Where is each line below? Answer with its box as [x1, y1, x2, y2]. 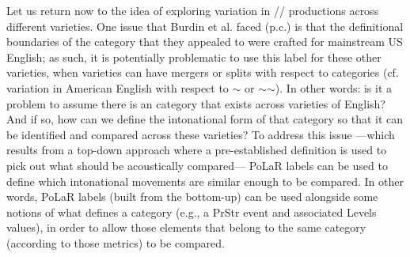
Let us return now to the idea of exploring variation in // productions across [6, 2, 379, 18]
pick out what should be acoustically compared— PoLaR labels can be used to [6, 157, 388, 173]
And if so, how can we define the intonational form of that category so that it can [6, 111, 404, 127]
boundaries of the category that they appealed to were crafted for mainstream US [6, 33, 403, 50]
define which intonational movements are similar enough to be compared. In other [6, 172, 404, 189]
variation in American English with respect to [6, 79, 229, 96]
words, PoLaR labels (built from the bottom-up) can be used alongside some [6, 188, 378, 205]
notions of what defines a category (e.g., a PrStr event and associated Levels [6, 203, 377, 220]
